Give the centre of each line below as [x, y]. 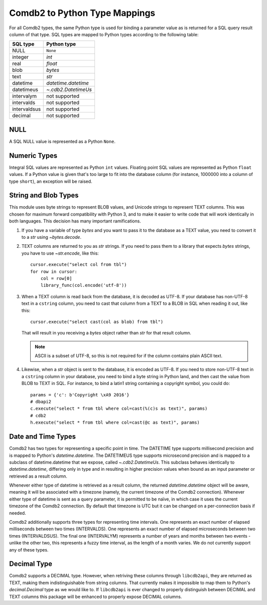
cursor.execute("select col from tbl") [79, 265]
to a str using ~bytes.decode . [51, 237]
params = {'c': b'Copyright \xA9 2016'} [80, 395]
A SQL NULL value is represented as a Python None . [62, 141]
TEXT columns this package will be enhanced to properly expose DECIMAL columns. [96, 597]
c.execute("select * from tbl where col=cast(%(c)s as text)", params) [119, 409]
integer [21, 57]
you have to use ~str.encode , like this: [60, 253]
